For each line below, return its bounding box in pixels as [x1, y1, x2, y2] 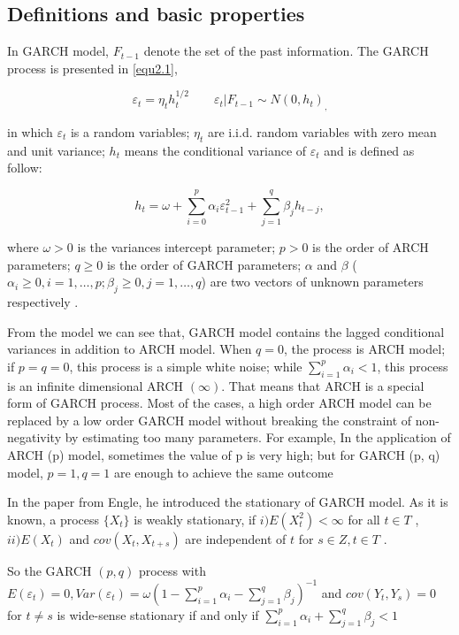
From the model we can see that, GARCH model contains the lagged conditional [7, 322, 445, 340]
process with [138, 561, 206, 579]
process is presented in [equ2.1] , [7, 58, 178, 77]
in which [7, 123, 53, 141]
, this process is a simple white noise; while [69, 356, 302, 375]
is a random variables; [70, 123, 190, 141]
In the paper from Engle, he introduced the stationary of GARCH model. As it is [7, 493, 448, 511]
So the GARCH [7, 561, 92, 579]
